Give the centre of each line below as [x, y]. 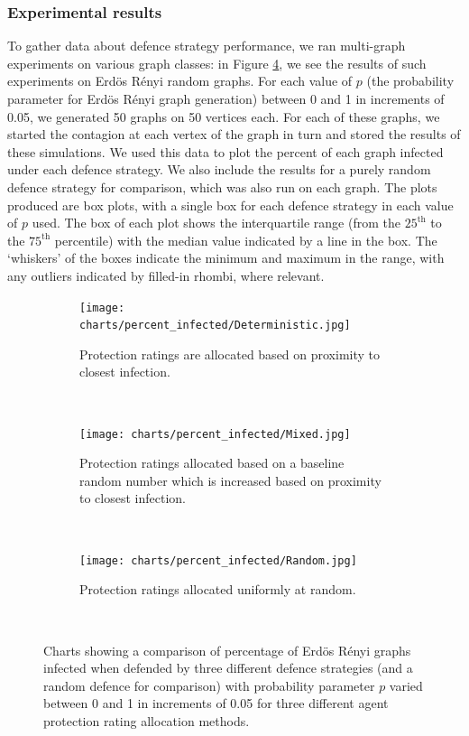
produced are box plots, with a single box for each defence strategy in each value [230, 205]
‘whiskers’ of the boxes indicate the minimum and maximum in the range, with [226, 258]
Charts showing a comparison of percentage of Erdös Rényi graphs [227, 650]
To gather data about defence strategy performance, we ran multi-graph [207, 46]
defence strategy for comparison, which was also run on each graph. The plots [222, 186]
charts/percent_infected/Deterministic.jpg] [215, 326]
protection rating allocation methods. [147, 720]
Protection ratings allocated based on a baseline [212, 463]
